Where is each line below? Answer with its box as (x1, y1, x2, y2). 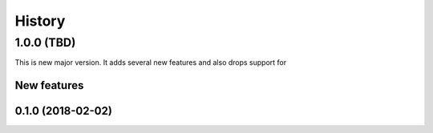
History (14, 12, 66, 30)
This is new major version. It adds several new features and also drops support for (14, 58, 287, 67)
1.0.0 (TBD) (14, 35, 76, 50)
